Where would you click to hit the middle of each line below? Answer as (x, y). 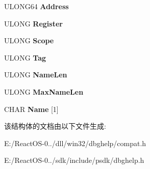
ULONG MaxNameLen (44, 91)
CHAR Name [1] (31, 109)
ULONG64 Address (36, 6)
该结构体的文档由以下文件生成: (55, 126)
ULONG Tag (25, 57)
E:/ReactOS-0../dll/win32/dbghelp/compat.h (75, 143)
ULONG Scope (29, 40)
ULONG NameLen (36, 75)
